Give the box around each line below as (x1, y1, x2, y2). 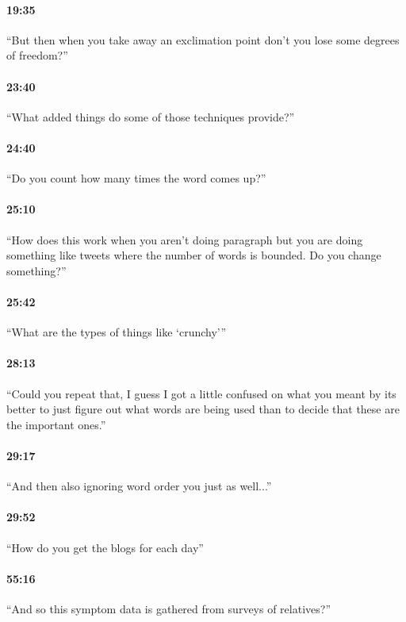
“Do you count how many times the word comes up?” (6, 170, 266, 186)
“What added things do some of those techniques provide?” (6, 108, 295, 125)
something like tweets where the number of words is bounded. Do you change (6, 247, 381, 263)
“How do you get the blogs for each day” (6, 539, 204, 555)
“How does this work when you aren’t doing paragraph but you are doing (6, 231, 363, 248)
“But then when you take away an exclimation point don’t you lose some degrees (6, 31, 400, 48)
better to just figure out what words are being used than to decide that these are (6, 401, 400, 417)
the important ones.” (6, 416, 106, 432)
